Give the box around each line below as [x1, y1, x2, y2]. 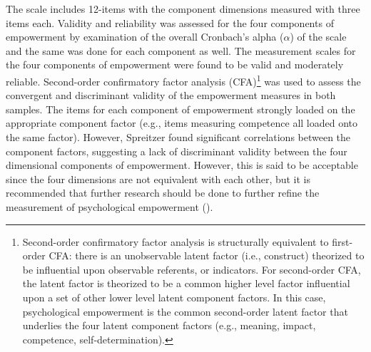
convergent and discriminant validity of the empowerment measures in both [6, 88, 336, 103]
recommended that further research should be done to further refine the [6, 185, 320, 200]
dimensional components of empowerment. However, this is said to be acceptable [6, 157, 358, 172]
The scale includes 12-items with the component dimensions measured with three [6, 1, 360, 16]
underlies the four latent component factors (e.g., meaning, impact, [22, 318, 316, 333]
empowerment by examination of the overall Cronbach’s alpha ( [6, 29, 284, 44]
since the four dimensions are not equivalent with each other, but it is [6, 171, 311, 186]
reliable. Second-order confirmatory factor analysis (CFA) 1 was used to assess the [6, 71, 361, 88]
